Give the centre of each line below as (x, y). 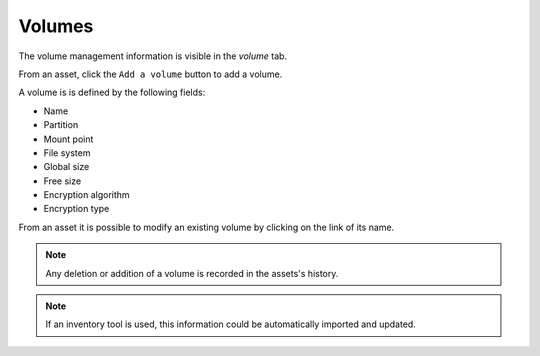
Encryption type (76, 209)
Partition (61, 125)
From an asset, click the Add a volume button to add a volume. (150, 74)
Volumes (56, 26)
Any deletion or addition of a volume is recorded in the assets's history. (192, 273)
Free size (62, 181)
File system (67, 152)
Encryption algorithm (86, 195)
